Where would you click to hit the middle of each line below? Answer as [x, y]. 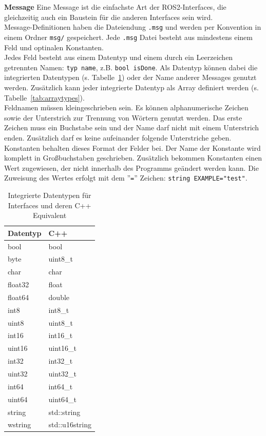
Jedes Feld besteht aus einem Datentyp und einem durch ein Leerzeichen [119, 57]
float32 [18, 284]
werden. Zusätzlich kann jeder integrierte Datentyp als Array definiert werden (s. [131, 87]
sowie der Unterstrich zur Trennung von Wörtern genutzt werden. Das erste [123, 117]
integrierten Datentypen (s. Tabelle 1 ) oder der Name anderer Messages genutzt [130, 77]
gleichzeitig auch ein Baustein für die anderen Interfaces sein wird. [109, 17]
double [59, 297]
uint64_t [63, 399]
